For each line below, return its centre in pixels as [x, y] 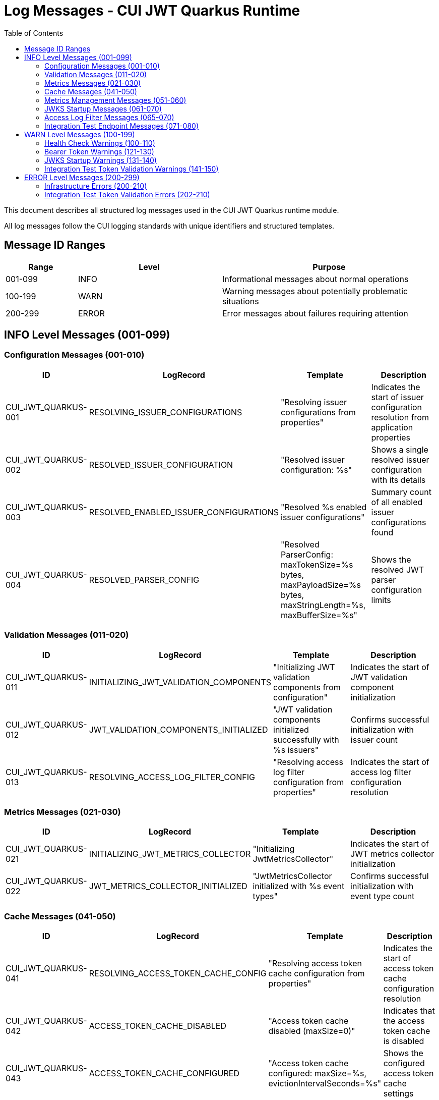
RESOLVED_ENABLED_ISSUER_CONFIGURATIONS [184, 512]
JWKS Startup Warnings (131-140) [101, 160]
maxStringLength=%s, [323, 605]
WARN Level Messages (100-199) [80, 134]
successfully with [306, 739]
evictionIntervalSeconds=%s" [325, 1084]
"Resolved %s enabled [324, 507]
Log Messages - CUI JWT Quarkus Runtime [152, 11]
